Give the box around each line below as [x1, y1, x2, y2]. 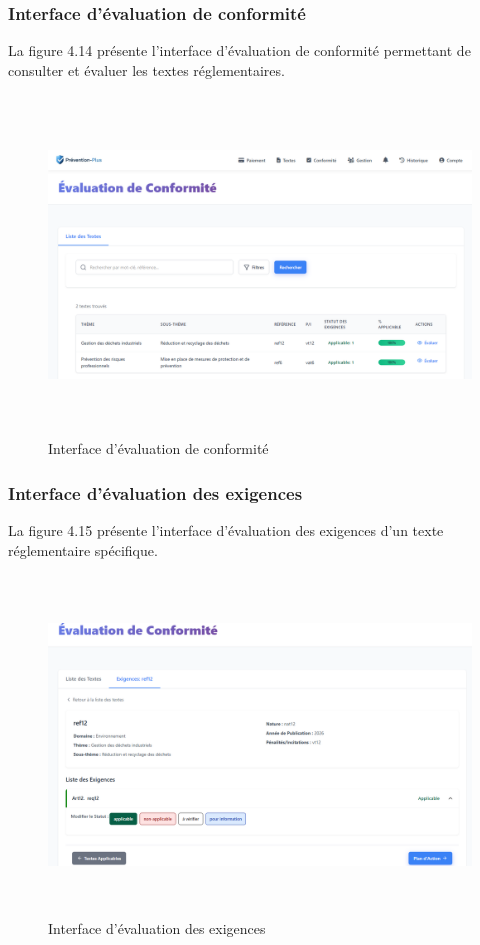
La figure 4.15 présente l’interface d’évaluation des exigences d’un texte [8, 519, 444, 540]
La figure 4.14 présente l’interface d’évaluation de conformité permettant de [8, 40, 471, 61]
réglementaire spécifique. [8, 539, 158, 560]
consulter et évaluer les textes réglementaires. [8, 59, 285, 80]
